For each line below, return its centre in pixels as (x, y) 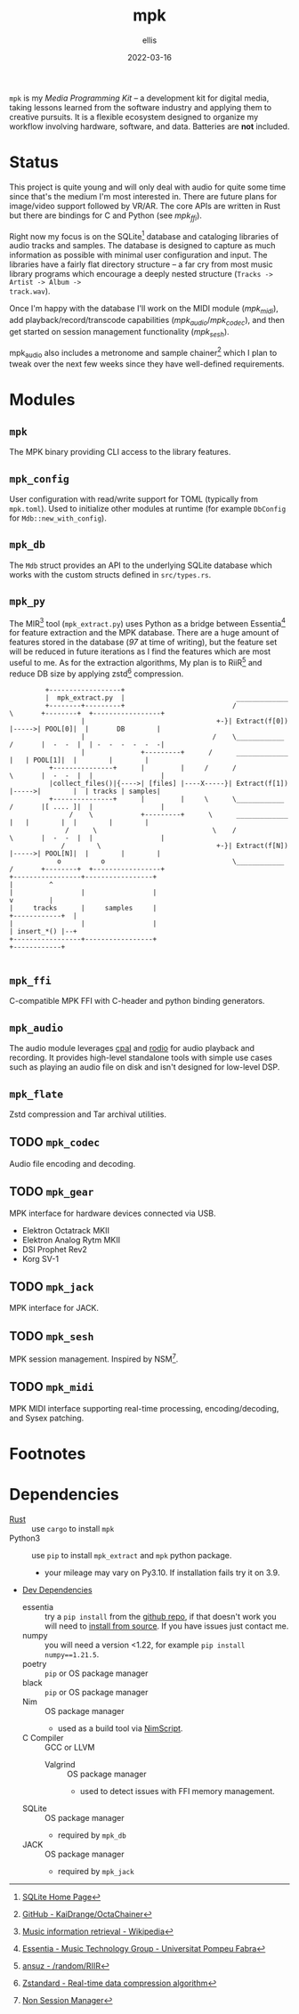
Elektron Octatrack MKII (65, 1230)
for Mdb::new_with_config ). (58, 518)
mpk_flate (36, 1094)
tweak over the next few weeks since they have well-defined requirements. (147, 364)
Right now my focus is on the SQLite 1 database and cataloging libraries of (144, 235)
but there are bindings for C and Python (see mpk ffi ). (106, 216)
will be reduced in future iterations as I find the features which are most (140, 651)
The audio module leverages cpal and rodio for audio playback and (132, 1048)
